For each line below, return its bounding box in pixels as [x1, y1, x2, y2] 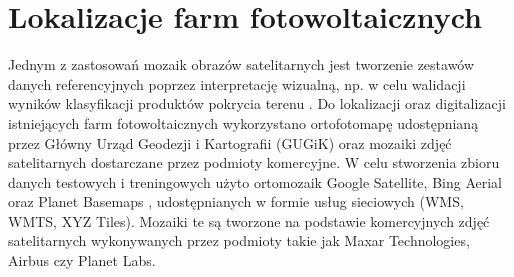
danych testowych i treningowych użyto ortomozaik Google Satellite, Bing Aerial [8, 171, 502, 192]
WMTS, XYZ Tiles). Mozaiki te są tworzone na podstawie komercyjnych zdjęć [8, 210, 490, 231]
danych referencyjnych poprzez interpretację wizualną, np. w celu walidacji [8, 73, 466, 94]
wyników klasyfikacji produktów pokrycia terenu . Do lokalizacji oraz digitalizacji [8, 93, 506, 114]
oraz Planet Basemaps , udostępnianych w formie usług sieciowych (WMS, [8, 191, 464, 212]
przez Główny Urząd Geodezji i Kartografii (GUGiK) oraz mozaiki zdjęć [8, 132, 452, 153]
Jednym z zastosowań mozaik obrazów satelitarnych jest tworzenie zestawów [8, 54, 475, 75]
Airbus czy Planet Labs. [8, 250, 156, 271]
